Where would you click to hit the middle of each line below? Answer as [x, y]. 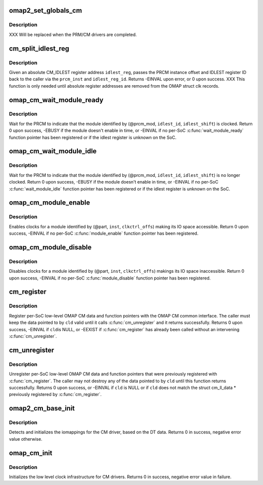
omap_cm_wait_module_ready [56, 100]
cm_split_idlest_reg [39, 48]
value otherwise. [26, 439]
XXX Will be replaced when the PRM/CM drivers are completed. [73, 35]
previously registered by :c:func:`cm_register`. [55, 394]
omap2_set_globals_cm [46, 10]
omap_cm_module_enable [49, 203]
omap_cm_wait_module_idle [53, 151]
